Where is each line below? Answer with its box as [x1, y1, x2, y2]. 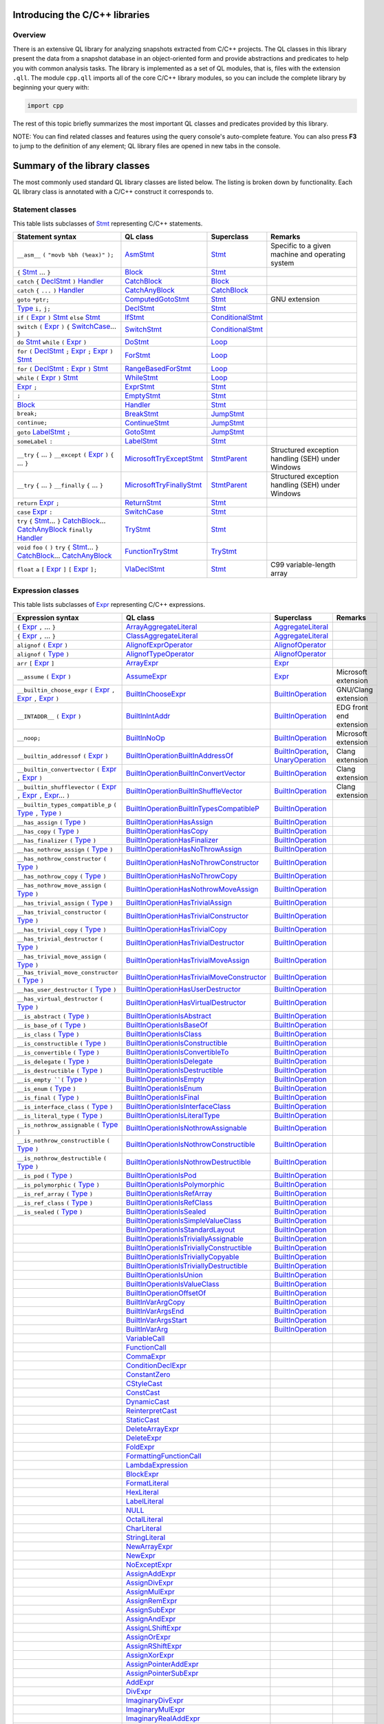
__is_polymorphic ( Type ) [17, 1180, 100, 1190]
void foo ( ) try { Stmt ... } [17, 542, 99, 552]
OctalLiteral [126, 1514, 163, 1524]
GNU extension [270, 294, 320, 303]
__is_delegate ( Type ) [17, 1056, 90, 1066]
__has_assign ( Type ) [17, 817, 87, 827]
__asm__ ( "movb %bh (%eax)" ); [17, 251, 114, 259]
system [270, 258, 295, 268]
